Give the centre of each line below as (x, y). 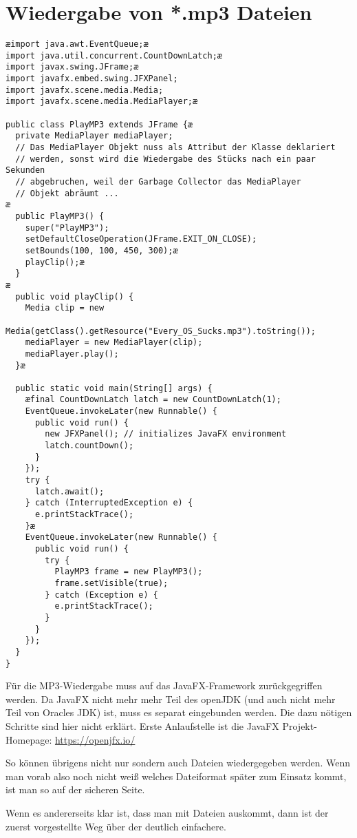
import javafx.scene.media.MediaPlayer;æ (102, 102)
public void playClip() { (75, 296)
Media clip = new (65, 308)
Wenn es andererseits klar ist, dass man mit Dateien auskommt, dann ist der (167, 812)
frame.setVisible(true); (111, 583)
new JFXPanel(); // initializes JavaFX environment (166, 434)
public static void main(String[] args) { (114, 388)
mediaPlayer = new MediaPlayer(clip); (114, 343)
